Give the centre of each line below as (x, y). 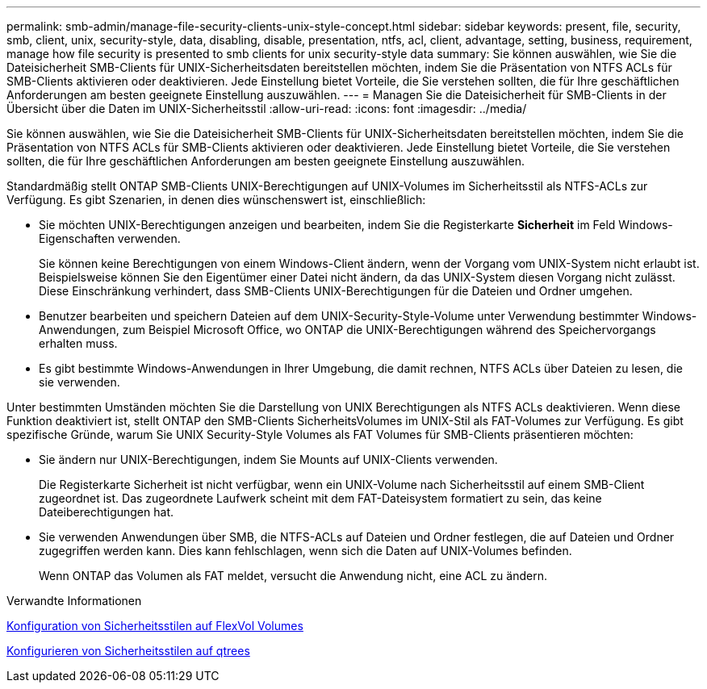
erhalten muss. (78, 343)
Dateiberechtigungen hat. (106, 512)
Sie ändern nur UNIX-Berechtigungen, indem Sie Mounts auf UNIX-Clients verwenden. (268, 459)
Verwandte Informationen (74, 601)
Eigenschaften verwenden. (110, 238)
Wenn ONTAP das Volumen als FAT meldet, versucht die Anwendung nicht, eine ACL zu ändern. (293, 576)
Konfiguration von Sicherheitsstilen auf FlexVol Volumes (155, 626)
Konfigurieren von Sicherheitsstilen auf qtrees (128, 651)
